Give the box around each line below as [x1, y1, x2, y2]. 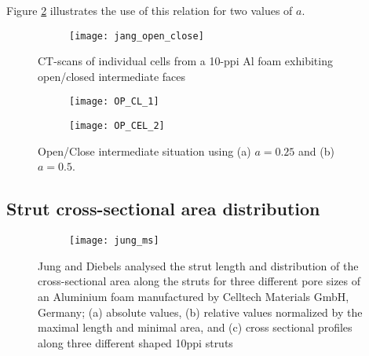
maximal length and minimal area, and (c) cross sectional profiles [38, 319, 353, 336]
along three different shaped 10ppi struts [38, 334, 233, 350]
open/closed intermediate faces [38, 68, 186, 84]
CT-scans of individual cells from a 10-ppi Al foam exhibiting [38, 53, 333, 69]
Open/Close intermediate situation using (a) [38, 142, 251, 159]
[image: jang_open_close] [69, 30, 204, 42]
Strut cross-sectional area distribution [6, 196, 320, 221]
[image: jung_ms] [69, 235, 159, 247]
